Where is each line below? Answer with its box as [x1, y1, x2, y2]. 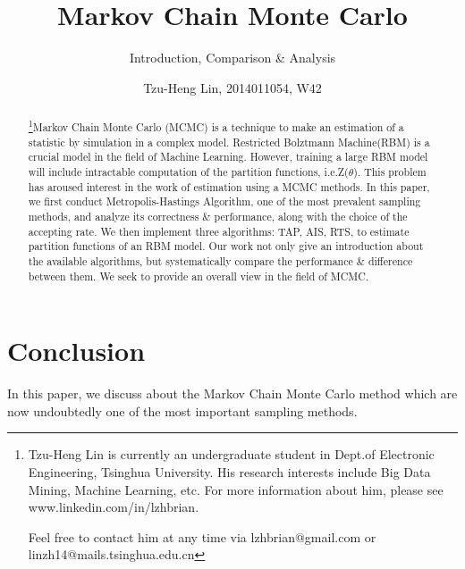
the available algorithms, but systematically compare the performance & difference [28, 253, 413, 268]
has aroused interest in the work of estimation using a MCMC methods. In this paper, [28, 179, 430, 194]
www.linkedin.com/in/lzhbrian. [28, 498, 199, 516]
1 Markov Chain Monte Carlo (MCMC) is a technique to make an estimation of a [28, 117, 404, 135]
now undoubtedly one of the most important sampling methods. [7, 401, 358, 420]
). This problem [353, 164, 427, 180]
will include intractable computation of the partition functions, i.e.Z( [28, 164, 349, 180]
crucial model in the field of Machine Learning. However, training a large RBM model [28, 149, 428, 164]
